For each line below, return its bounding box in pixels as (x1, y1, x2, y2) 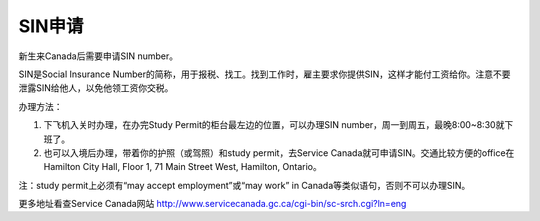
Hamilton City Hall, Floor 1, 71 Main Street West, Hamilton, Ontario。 (43, 161, 322, 173)
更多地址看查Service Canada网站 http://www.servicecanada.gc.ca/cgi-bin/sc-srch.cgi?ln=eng (18, 198, 407, 210)
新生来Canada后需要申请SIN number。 (18, 50, 179, 62)
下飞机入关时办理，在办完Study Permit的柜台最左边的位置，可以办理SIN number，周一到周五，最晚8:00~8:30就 (43, 119, 505, 131)
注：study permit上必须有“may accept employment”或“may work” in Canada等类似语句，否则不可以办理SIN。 (18, 179, 471, 191)
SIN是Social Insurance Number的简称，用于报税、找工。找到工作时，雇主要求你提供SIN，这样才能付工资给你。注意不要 (18, 68, 511, 80)
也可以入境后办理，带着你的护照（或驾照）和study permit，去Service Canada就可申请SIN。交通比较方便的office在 (43, 146, 515, 159)
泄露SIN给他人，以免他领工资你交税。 (18, 82, 174, 94)
